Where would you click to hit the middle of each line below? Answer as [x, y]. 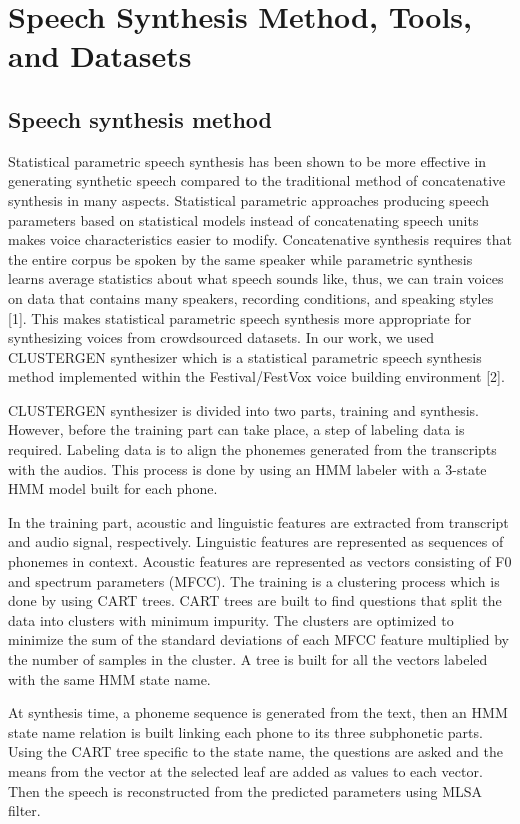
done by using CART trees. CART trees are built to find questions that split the [255, 600]
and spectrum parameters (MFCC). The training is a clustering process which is [254, 580]
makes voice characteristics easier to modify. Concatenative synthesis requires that [260, 239]
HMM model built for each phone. [113, 488]
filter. [24, 810]
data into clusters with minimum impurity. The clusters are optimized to [231, 619]
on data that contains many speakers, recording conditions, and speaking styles [251, 297]
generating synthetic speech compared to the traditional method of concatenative [257, 180]
